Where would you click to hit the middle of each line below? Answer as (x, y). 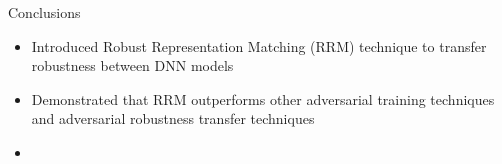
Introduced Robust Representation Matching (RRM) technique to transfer (259, 45)
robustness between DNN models (132, 65)
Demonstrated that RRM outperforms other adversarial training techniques (263, 98)
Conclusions (44, 12)
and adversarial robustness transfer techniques (173, 118)
